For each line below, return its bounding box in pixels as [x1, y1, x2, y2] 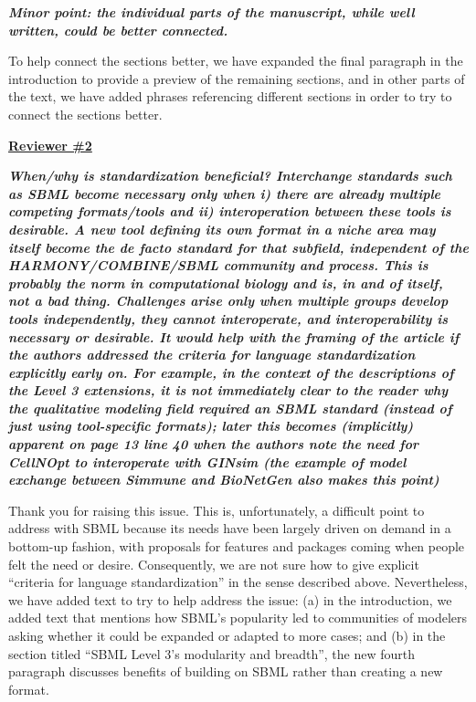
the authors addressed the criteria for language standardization [8, 345, 416, 364]
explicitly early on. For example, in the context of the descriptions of [8, 362, 454, 382]
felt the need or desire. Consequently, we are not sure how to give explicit [8, 554, 419, 573]
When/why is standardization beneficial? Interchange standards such [8, 166, 452, 185]
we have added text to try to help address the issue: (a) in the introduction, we [8, 590, 452, 609]
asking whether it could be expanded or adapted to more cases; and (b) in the [8, 626, 446, 644]
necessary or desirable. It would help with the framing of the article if [8, 327, 460, 346]
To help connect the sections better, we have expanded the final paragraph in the [8, 51, 463, 70]
